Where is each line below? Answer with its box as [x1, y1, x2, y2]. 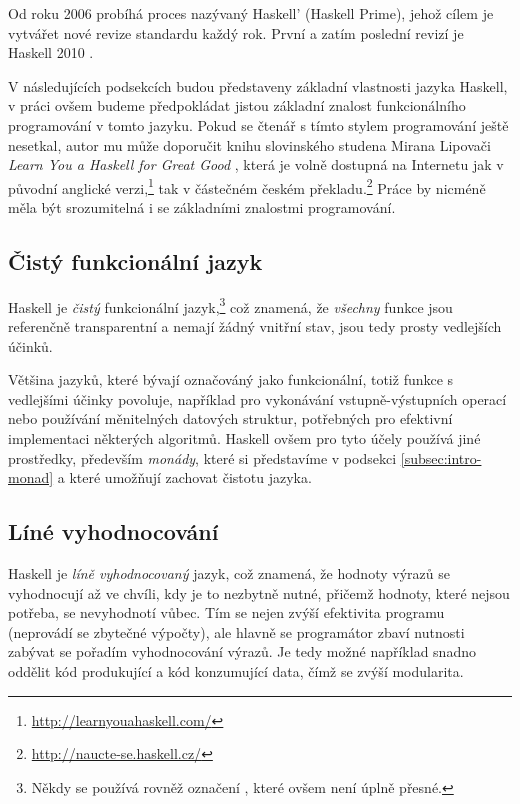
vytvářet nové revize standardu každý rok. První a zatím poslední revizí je [8, 22, 464, 43]
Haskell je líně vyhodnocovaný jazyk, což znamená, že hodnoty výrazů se [8, 563, 450, 583]
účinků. [8, 335, 53, 356]
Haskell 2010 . [8, 42, 94, 63]
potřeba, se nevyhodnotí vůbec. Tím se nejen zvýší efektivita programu [8, 602, 445, 623]
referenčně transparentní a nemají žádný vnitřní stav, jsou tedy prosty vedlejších [8, 316, 502, 337]
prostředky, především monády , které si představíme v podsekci [8, 447, 397, 468]
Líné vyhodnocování [8, 516, 219, 547]
